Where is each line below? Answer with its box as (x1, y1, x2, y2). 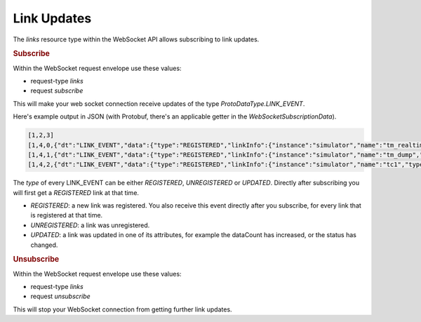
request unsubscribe (30, 292, 91, 301)
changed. (30, 241, 58, 249)
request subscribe (30, 86, 83, 95)
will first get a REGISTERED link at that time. (13, 188, 140, 196)
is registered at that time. (30, 211, 103, 220)
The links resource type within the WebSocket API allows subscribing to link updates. (13, 35, 260, 43)
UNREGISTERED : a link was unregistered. (30, 221, 150, 229)
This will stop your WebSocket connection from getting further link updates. (13, 305, 232, 314)
